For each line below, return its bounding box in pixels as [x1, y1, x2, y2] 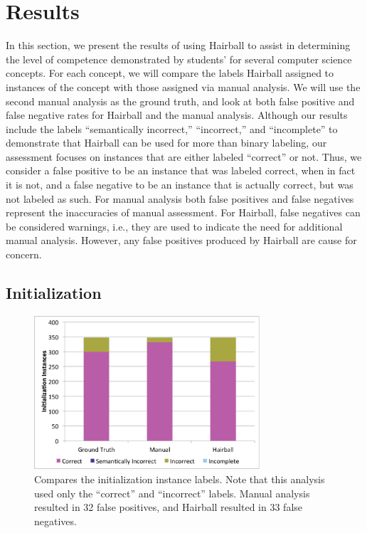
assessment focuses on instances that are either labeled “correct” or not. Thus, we [6, 149, 362, 164]
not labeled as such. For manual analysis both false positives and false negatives [6, 191, 354, 206]
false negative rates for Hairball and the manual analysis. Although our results [6, 107, 348, 122]
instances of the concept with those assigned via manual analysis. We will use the [6, 79, 361, 94]
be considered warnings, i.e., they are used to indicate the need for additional [6, 218, 343, 233]
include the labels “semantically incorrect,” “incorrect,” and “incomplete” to [6, 121, 338, 136]
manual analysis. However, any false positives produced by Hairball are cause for [6, 233, 357, 248]
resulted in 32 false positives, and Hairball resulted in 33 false [34, 500, 303, 514]
